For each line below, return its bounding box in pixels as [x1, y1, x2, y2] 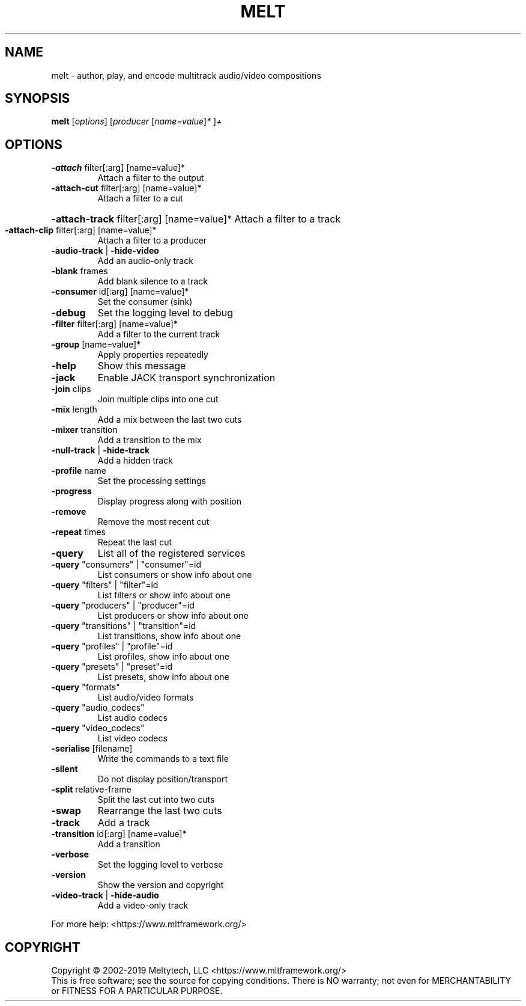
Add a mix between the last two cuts [97, 414, 242, 425]
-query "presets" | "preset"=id [51, 661, 173, 672]
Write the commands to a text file [97, 753, 229, 764]
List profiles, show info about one [97, 651, 229, 662]
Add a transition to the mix [97, 435, 202, 446]
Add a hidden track [97, 455, 173, 466]
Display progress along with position [97, 496, 242, 507]
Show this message [97, 360, 186, 372]
